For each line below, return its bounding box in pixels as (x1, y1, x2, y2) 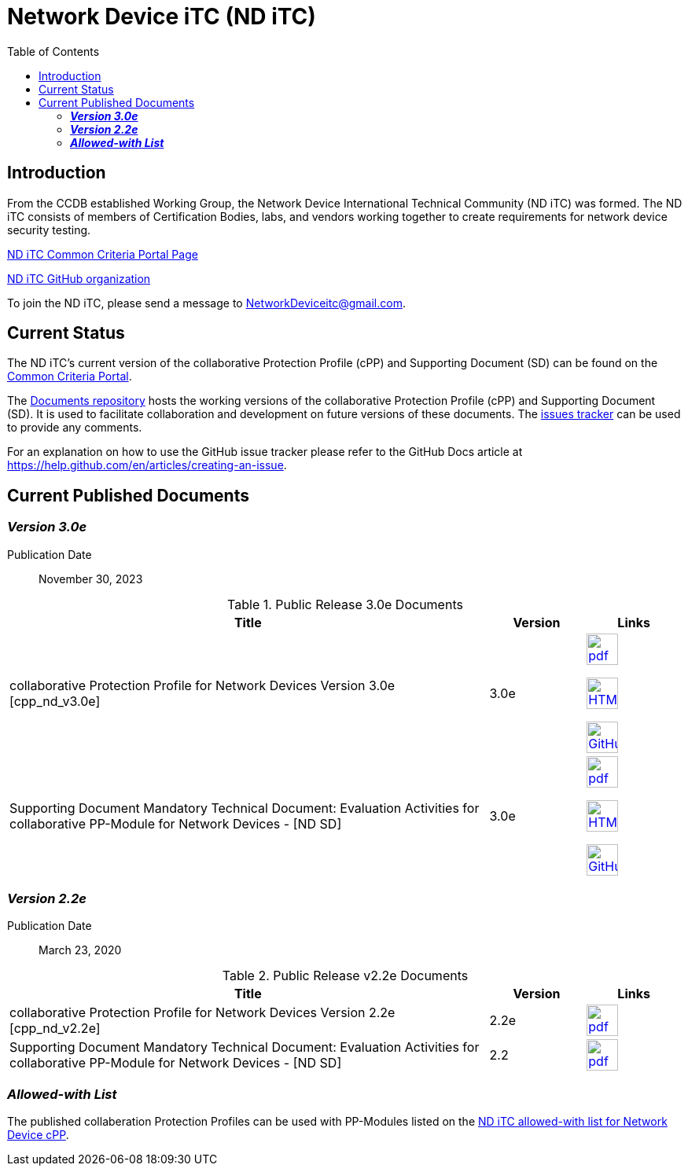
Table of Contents (7, 44, 100, 58)
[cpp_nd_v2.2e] (9, 1020, 101, 1037)
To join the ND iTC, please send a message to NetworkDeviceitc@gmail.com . (7, 296, 406, 310)
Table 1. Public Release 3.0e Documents (227, 596, 463, 612)
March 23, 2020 (39, 943, 122, 957)
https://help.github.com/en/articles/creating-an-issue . (7, 458, 287, 472)
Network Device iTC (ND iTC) (7, 3, 316, 30)
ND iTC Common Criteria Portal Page (7, 247, 198, 261)
